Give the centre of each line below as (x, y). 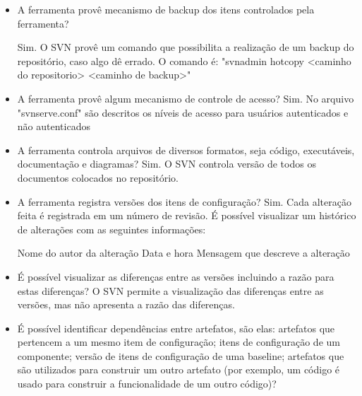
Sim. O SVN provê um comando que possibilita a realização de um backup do (186, 47)
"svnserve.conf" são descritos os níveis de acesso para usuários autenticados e (183, 112)
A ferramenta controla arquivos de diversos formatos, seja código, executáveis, (186, 150)
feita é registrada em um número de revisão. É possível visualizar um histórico (187, 215)
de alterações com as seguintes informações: (111, 229)
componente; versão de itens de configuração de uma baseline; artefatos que (181, 355)
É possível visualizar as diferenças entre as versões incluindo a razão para (176, 276)
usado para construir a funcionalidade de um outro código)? (147, 384)
